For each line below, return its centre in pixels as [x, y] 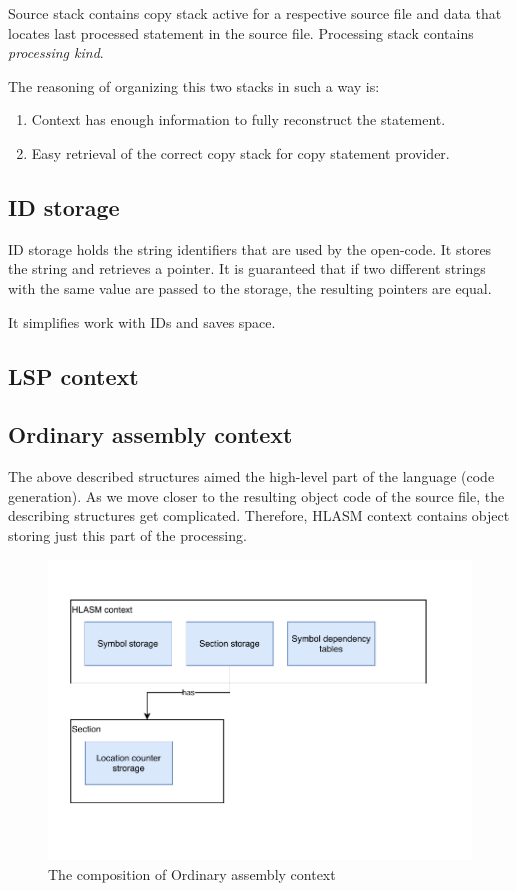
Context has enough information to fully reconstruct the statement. [238, 119]
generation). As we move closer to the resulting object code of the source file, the [256, 495]
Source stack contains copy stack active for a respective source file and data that [255, 13]
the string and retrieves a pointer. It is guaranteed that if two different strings [247, 268]
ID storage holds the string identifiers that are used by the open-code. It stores [250, 248]
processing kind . [56, 52]
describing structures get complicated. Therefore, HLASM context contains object [259, 515]
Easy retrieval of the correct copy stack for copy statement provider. [240, 152]
